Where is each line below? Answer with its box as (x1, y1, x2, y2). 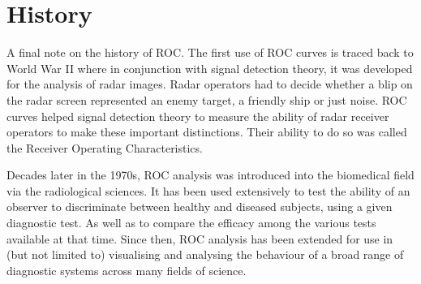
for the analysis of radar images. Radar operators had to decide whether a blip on (6, 75, 413, 93)
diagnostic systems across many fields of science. (6, 261, 247, 278)
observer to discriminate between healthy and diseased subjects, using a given (6, 198, 393, 215)
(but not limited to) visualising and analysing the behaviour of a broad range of (6, 246, 404, 263)
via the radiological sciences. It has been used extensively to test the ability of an (6, 182, 410, 199)
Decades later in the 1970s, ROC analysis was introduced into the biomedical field (6, 166, 415, 183)
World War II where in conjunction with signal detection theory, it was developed (6, 59, 413, 76)
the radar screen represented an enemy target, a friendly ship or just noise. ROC (6, 91, 407, 108)
